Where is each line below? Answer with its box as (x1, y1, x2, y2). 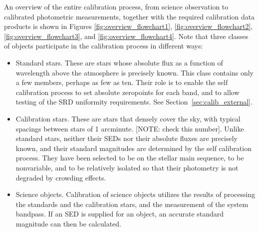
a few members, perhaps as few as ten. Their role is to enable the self (15, 77, 228, 87)
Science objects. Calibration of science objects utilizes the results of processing (15, 189, 256, 199)
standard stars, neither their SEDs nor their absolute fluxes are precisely (15, 133, 238, 143)
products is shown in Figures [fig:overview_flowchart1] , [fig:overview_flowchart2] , (4, 21, 253, 31)
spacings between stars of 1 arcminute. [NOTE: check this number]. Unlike (15, 123, 244, 133)
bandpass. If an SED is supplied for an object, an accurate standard (15, 208, 224, 219)
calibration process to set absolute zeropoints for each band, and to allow (15, 86, 240, 97)
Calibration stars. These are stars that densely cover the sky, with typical (15, 113, 241, 123)
